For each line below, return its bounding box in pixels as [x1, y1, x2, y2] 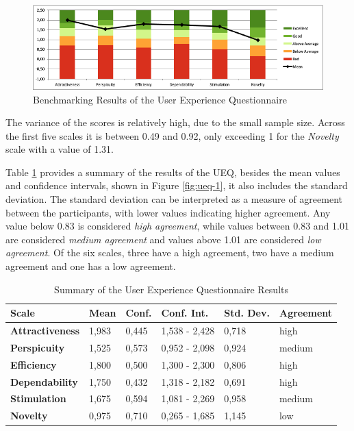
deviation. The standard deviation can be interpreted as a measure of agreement [5, 192, 342, 206]
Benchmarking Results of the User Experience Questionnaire [33, 92, 287, 106]
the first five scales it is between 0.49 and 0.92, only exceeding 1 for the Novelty [5, 128, 339, 143]
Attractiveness [10, 323, 80, 338]
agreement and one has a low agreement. [5, 259, 176, 273]
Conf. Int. [161, 306, 209, 320]
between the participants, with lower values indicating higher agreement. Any [5, 205, 331, 219]
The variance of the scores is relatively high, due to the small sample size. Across [5, 115, 345, 130]
